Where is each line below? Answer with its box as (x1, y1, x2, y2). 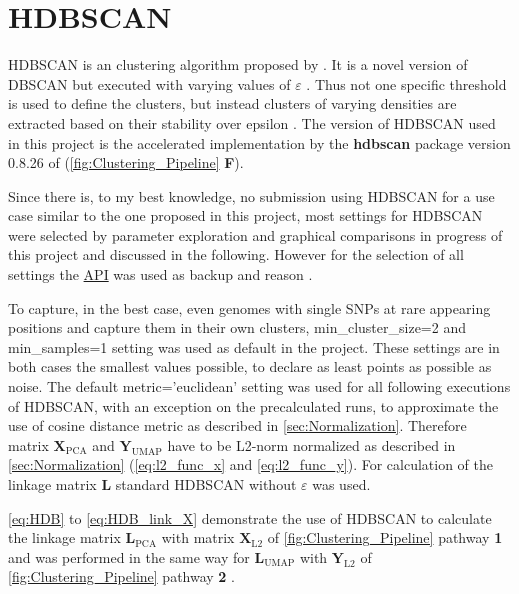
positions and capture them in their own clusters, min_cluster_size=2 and (8, 317, 466, 338)
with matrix (161, 527, 235, 548)
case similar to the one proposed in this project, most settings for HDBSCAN (8, 205, 483, 226)
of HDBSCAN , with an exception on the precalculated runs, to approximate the (8, 395, 499, 416)
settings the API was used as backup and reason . (8, 264, 313, 285)
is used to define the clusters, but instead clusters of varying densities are (8, 93, 457, 114)
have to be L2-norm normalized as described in (167, 434, 456, 455)
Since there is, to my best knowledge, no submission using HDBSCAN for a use (8, 185, 495, 206)
